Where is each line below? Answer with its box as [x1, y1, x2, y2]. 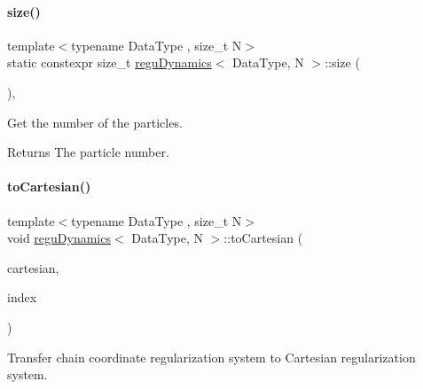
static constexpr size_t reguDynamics [7, 53, 212, 72]
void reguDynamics [7, 229, 111, 247]
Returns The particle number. [7, 143, 169, 161]
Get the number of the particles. [7, 113, 183, 131]
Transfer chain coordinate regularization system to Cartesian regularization [7, 347, 416, 366]
